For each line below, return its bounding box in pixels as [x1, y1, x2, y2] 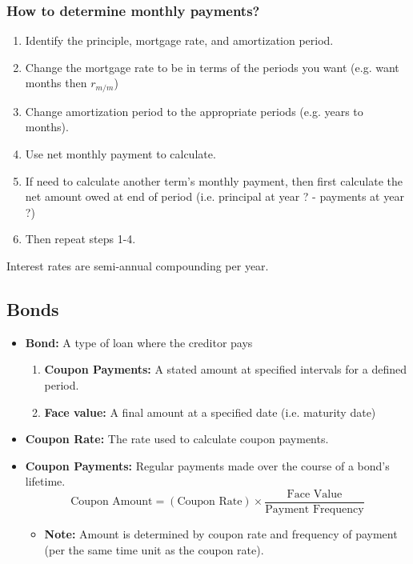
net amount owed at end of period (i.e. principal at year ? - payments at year [25, 188, 404, 205]
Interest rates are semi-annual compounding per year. [6, 258, 269, 274]
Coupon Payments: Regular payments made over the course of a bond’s [25, 457, 390, 474]
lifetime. [25, 473, 66, 490]
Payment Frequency [265, 504, 364, 516]
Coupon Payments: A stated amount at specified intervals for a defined [44, 361, 407, 378]
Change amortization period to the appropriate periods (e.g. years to [25, 102, 363, 119]
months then [25, 74, 87, 91]
